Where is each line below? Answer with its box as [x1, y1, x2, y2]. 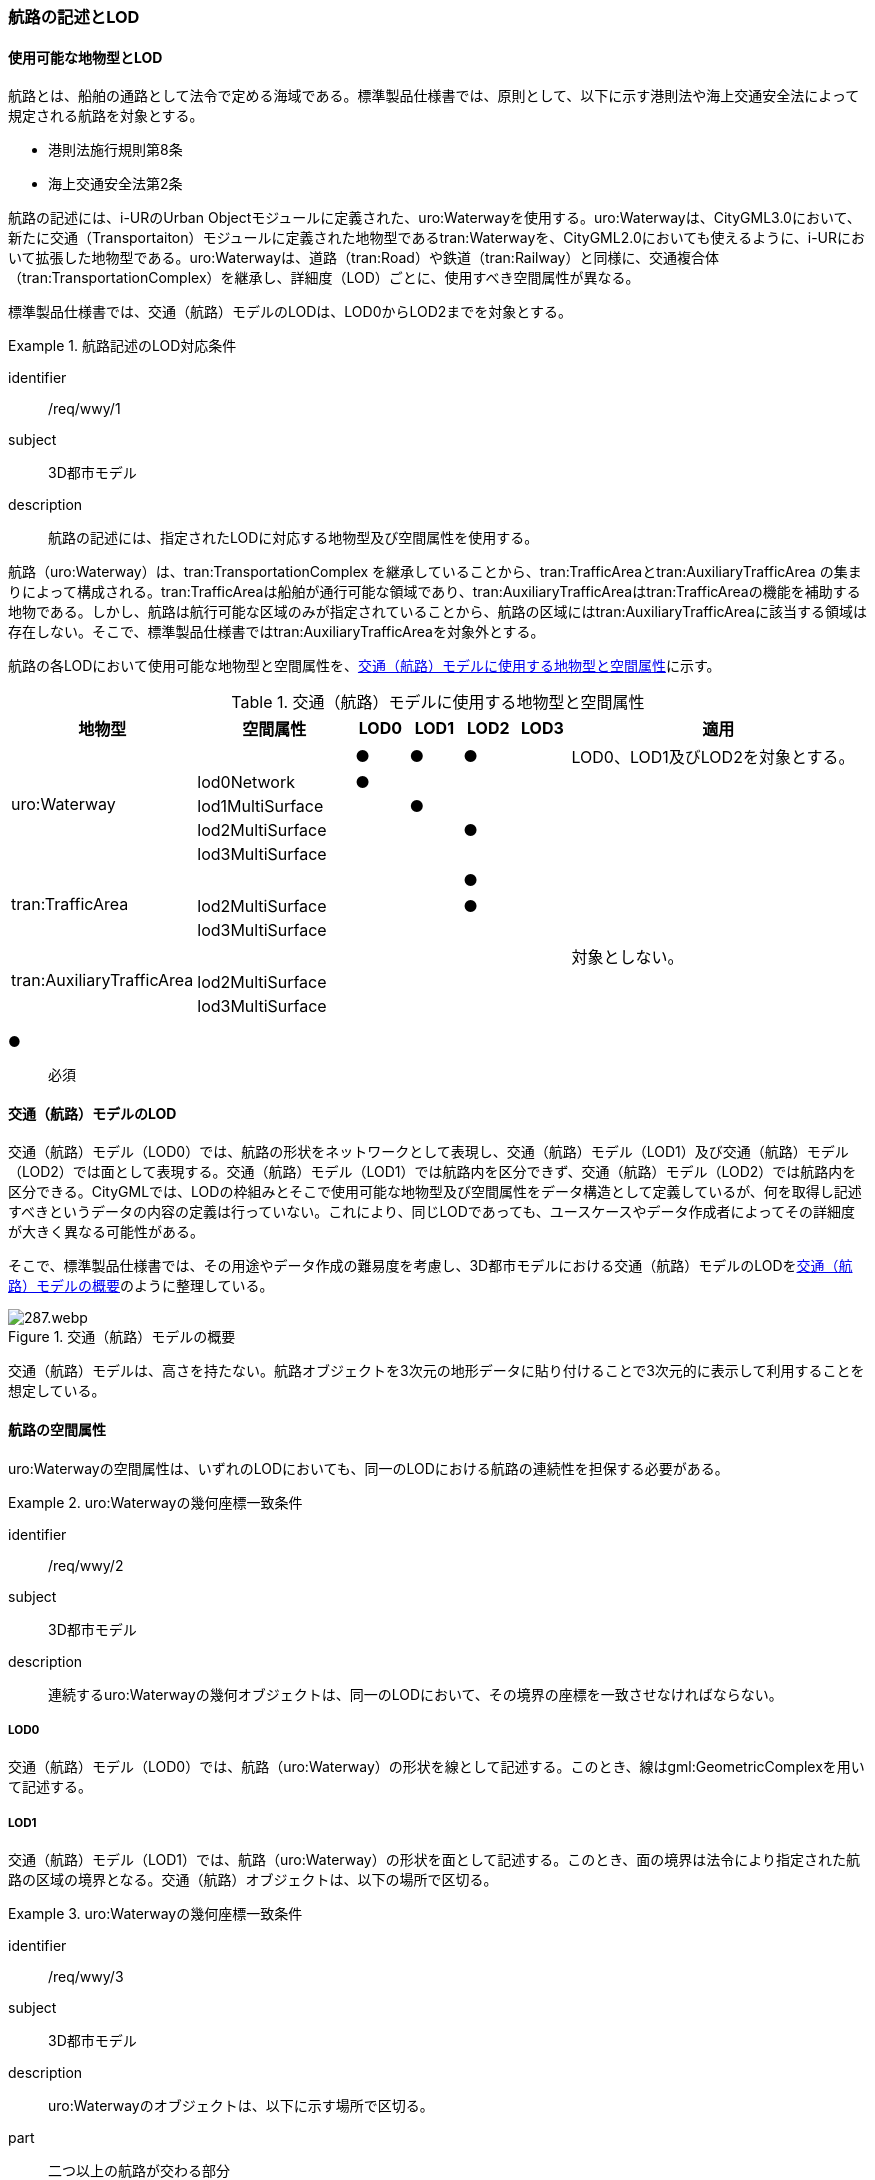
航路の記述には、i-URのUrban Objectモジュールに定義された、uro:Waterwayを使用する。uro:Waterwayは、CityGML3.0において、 [8, 209, 861, 227]
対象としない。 [571, 947, 684, 968]
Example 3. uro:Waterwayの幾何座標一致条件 [8, 1905, 303, 1923]
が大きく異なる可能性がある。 [8, 1223, 204, 1241]
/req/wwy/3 [48, 1968, 124, 1986]
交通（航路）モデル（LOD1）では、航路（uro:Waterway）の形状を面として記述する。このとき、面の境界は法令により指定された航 [8, 1851, 861, 1869]
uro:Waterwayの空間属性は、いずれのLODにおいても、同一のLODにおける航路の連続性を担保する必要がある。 [8, 1459, 729, 1477]
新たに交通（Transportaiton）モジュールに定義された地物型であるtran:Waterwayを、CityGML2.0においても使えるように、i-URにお [8, 229, 866, 247]
